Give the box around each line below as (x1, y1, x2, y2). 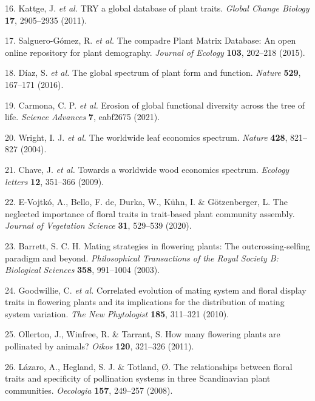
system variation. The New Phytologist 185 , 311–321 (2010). (5, 307, 229, 320)
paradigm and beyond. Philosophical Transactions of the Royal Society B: (5, 251, 279, 264)
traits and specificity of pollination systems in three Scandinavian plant (5, 372, 271, 385)
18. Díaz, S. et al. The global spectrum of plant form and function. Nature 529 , (5, 66, 301, 79)
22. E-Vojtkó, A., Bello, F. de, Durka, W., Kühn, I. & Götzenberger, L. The (5, 195, 288, 208)
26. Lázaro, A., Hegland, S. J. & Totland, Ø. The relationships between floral (5, 360, 293, 372)
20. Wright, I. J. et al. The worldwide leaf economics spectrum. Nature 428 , (5, 130, 288, 143)
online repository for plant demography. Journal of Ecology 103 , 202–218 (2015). (5, 45, 305, 58)
